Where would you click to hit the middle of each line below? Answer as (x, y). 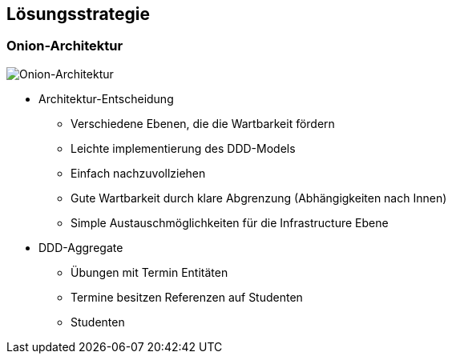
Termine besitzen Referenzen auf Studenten (187, 297)
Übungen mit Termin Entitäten (149, 272)
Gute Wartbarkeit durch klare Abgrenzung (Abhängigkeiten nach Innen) (259, 198)
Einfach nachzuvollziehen (138, 173)
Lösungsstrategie (79, 14)
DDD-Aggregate (81, 247)
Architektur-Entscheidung (106, 98)
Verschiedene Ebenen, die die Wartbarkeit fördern (203, 123)
